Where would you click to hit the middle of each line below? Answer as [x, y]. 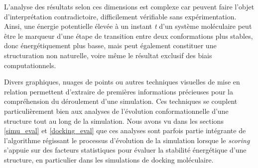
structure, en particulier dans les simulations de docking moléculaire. [109, 159]
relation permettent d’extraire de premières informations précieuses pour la [119, 91]
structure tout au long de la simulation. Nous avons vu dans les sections [114, 121]
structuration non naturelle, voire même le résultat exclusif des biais [108, 55]
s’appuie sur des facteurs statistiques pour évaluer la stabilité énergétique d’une [125, 150]
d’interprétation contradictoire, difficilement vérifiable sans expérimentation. [120, 16]
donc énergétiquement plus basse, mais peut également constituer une [110, 45]
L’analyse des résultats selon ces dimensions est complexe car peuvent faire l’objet [129, 6]
